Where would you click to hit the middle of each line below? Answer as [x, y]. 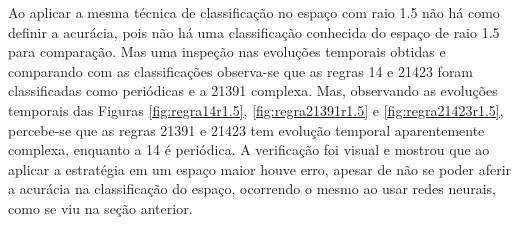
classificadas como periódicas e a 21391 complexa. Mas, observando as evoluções [253, 90]
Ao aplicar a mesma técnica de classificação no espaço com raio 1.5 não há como [254, 12]
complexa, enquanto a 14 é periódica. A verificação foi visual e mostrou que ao [249, 149]
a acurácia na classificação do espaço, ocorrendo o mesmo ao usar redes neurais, [252, 188]
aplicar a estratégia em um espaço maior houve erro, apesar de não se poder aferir [260, 168]
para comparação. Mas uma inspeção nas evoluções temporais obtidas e [227, 51]
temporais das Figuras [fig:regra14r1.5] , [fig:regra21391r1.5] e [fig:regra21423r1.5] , [256, 109]
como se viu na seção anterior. [100, 207]
